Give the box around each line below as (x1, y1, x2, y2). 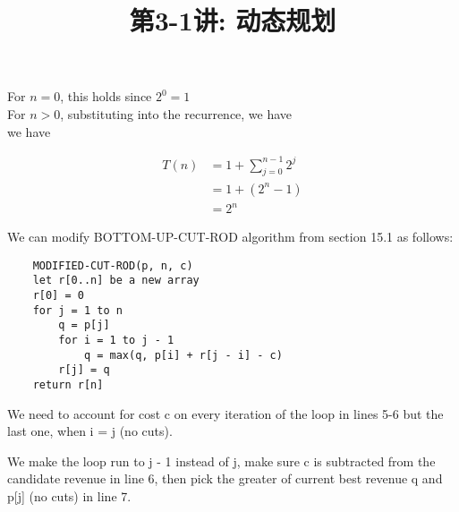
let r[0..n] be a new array (32, 274, 200, 287)
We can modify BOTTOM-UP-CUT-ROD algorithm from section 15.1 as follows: (7, 227, 454, 246)
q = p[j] (58, 319, 110, 332)
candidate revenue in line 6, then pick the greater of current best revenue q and (7, 469, 443, 488)
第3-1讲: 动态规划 (129, 2, 336, 38)
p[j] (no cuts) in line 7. (7, 486, 132, 505)
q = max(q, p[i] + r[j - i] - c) (83, 348, 283, 362)
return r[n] (32, 378, 104, 391)
